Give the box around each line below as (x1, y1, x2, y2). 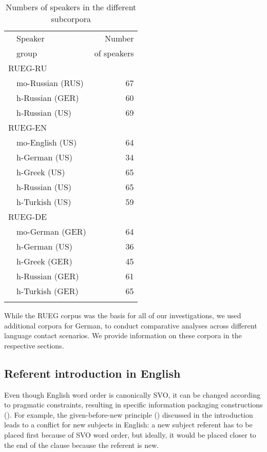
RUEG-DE (8, 211, 47, 222)
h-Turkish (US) (16, 196, 71, 208)
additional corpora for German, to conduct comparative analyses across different (4, 320, 257, 331)
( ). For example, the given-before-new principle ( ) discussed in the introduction (4, 409, 253, 420)
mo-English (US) (16, 136, 77, 148)
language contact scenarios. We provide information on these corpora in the (4, 330, 242, 341)
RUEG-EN (8, 121, 47, 133)
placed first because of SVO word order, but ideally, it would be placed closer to (4, 429, 256, 440)
